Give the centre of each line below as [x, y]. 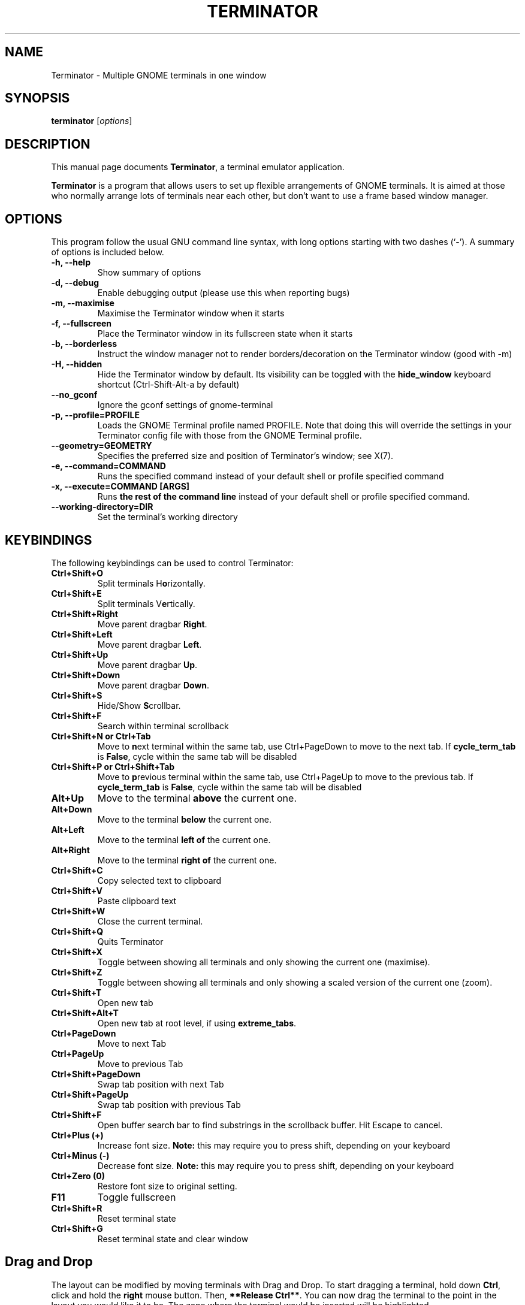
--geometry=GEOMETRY [102, 446]
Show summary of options [149, 273]
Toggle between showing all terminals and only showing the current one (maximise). [264, 962]
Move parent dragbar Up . [147, 664]
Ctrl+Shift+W [78, 911]
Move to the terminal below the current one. [184, 819]
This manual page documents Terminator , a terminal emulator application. [198, 167]
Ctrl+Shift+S [77, 695]
